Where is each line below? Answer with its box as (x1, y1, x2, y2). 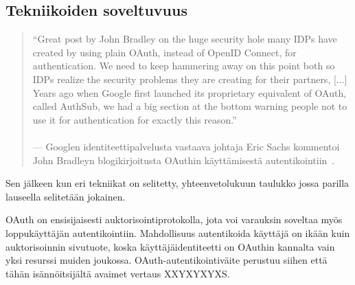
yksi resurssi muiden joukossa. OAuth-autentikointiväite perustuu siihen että (5, 253, 328, 267)
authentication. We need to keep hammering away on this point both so (32, 58, 335, 73)
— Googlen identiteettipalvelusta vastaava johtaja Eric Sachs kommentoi (32, 139, 340, 153)
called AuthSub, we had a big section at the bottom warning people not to (32, 99, 347, 113)
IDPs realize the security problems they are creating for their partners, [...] (32, 71, 347, 86)
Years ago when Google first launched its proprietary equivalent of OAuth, (32, 85, 347, 100)
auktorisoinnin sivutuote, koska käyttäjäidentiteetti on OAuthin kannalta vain (5, 239, 335, 253)
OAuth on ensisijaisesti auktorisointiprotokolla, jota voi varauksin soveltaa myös (5, 212, 343, 227)
